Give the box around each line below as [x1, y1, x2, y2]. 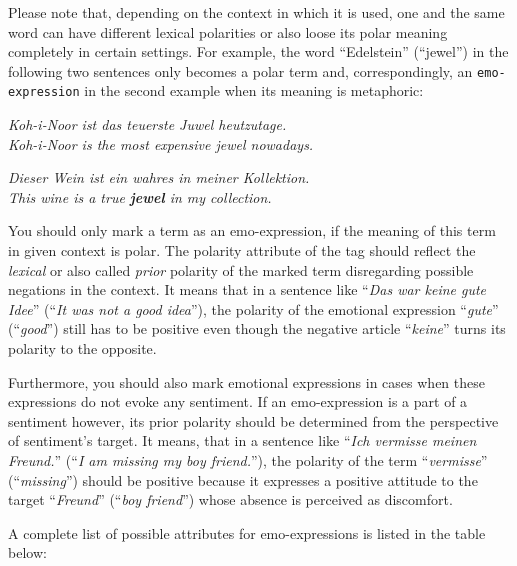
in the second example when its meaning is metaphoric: [84, 80, 424, 101]
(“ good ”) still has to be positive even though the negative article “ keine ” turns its [8, 318, 506, 339]
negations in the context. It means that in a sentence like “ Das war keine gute [8, 279, 487, 300]
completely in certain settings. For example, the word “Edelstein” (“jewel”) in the [8, 41, 509, 62]
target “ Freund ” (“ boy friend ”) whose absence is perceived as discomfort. [8, 489, 453, 510]
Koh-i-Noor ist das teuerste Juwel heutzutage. [8, 114, 287, 135]
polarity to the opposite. [8, 338, 157, 359]
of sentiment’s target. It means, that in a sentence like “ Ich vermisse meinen [8, 430, 477, 451]
